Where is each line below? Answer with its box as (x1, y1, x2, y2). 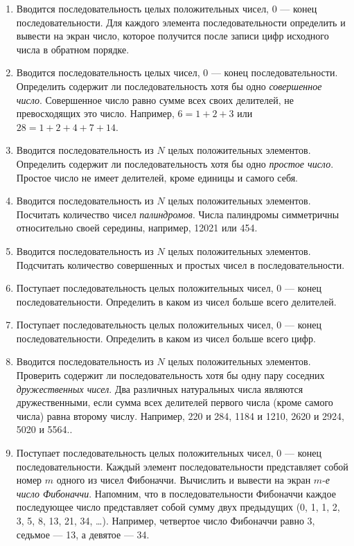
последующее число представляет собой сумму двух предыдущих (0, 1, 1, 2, (16, 500, 340, 514)
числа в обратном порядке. (16, 42, 130, 56)
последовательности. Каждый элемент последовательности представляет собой (16, 459, 348, 473)
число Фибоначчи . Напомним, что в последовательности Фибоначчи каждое (16, 486, 336, 500)
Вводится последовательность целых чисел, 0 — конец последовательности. (16, 65, 338, 80)
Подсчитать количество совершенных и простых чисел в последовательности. (16, 257, 345, 272)
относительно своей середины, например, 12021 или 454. (16, 220, 258, 235)
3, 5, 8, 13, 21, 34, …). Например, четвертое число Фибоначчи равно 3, (16, 513, 315, 527)
